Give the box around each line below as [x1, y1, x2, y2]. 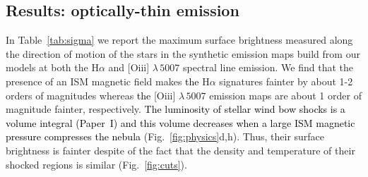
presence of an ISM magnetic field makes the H [6, 73, 210, 88]
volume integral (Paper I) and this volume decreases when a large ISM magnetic [6, 115, 355, 130]
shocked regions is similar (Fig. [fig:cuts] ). [6, 157, 187, 171]
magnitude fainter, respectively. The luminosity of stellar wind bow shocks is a [6, 102, 345, 116]
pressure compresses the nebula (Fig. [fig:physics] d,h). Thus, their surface [6, 129, 325, 144]
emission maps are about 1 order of [209, 87, 362, 102]
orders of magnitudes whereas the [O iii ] [6, 87, 176, 102]
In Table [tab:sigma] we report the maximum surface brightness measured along [6, 32, 353, 47]
